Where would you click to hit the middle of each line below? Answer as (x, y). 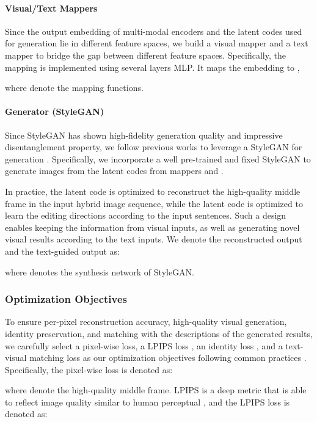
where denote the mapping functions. (74, 88)
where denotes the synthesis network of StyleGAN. (100, 271)
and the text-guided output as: (62, 251)
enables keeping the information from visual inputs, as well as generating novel (152, 227)
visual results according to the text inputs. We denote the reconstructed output (154, 239)
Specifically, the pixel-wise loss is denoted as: (89, 369)
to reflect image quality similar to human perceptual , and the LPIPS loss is (148, 402)
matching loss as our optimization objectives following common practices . (168, 358)
